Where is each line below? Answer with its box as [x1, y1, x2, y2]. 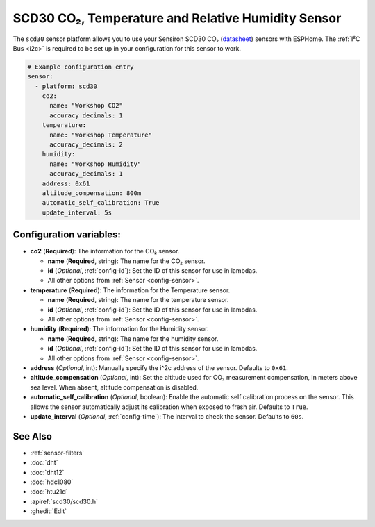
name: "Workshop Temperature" [49, 131, 153, 139]
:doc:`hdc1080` [30, 478, 74, 486]
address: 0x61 [42, 179, 90, 187]
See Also [12, 430, 52, 442]
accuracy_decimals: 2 [49, 141, 123, 149]
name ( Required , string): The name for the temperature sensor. [47, 296, 229, 304]
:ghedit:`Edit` [30, 507, 67, 515]
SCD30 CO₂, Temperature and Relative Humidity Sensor [12, 10, 342, 26]
